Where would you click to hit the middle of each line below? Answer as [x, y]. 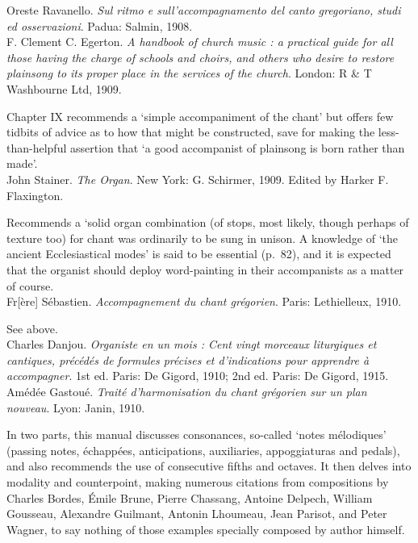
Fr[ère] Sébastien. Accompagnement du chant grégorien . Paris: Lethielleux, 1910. [204, 301]
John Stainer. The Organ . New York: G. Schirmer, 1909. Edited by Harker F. [198, 179]
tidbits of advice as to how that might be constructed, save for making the [191, 132]
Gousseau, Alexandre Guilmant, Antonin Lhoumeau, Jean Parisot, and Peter [197, 514]
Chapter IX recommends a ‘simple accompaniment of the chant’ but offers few [200, 116]
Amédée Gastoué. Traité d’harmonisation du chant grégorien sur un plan [187, 392]
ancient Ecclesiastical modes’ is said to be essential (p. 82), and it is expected [199, 254]
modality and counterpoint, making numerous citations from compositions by [198, 482]
